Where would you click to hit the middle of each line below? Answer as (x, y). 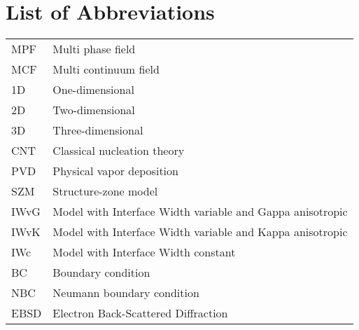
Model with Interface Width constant (144, 252)
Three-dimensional (98, 130)
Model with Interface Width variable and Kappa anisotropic (200, 232)
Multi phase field (94, 49)
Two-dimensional (94, 110)
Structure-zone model (105, 191)
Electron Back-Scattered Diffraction (140, 313)
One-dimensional (93, 90)
